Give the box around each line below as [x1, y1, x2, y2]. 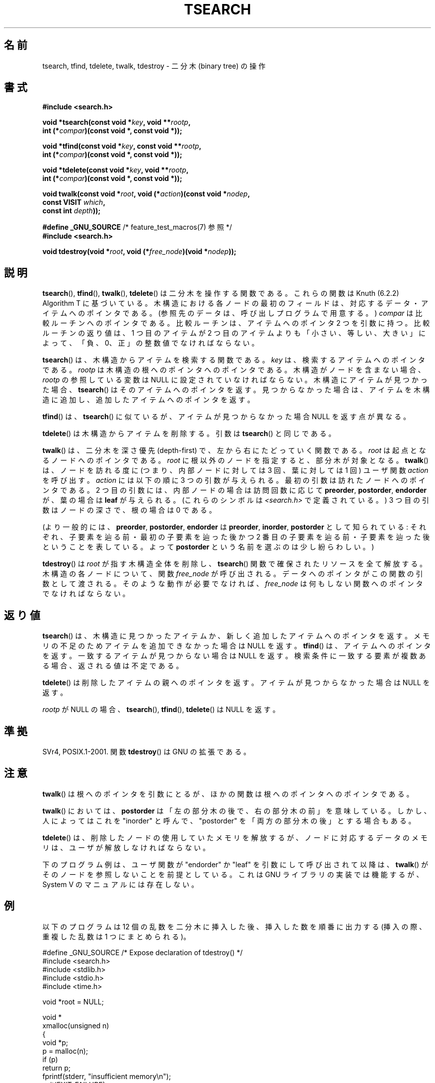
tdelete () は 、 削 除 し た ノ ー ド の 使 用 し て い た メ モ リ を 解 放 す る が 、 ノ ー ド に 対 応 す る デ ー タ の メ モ [42, 833, 428, 842]
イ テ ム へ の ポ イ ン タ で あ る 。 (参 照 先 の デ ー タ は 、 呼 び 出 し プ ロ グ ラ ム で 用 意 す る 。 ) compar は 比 [42, 309, 423, 318]
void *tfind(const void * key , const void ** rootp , [42, 142, 202, 151]
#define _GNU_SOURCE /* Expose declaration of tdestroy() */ [42, 948, 243, 957]
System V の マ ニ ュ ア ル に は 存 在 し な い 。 [42, 880, 199, 889]
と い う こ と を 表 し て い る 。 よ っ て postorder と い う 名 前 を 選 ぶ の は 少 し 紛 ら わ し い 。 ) [42, 542, 374, 551]
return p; [42, 1063, 71, 1072]
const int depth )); [42, 206, 101, 215]
